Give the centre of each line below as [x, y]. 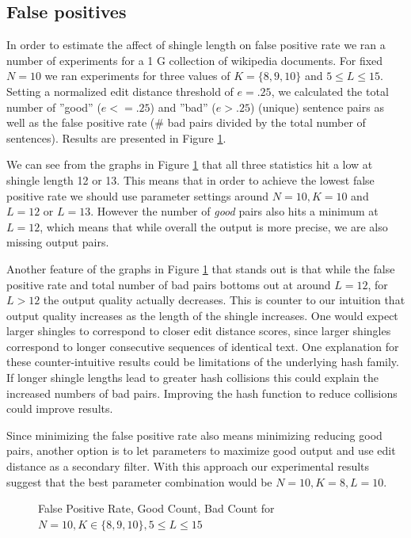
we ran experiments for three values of [137, 76]
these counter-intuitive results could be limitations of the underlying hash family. [203, 362]
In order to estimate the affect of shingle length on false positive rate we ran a [196, 45]
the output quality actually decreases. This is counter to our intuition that [224, 300]
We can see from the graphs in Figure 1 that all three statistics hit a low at [190, 164]
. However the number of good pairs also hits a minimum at [234, 211]
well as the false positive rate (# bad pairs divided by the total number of [186, 122]
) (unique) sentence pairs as [317, 107]
